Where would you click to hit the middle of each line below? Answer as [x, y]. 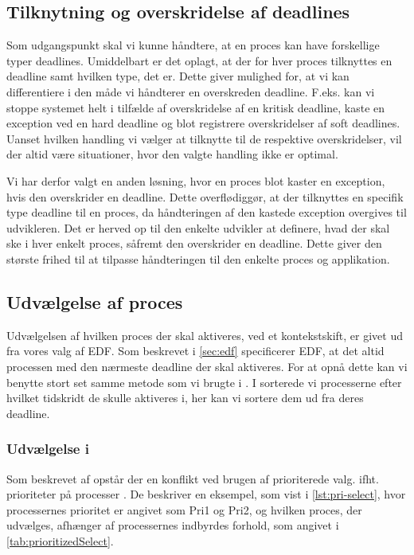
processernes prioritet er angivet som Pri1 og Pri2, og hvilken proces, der [184, 509]
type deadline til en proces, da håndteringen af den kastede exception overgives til [207, 212]
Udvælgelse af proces [95, 301]
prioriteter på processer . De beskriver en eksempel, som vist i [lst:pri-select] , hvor [206, 494]
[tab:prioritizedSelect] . [60, 540]
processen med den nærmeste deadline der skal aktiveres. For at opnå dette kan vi [207, 366]
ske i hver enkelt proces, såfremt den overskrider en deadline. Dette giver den [194, 243]
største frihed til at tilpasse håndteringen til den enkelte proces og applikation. [198, 258]
